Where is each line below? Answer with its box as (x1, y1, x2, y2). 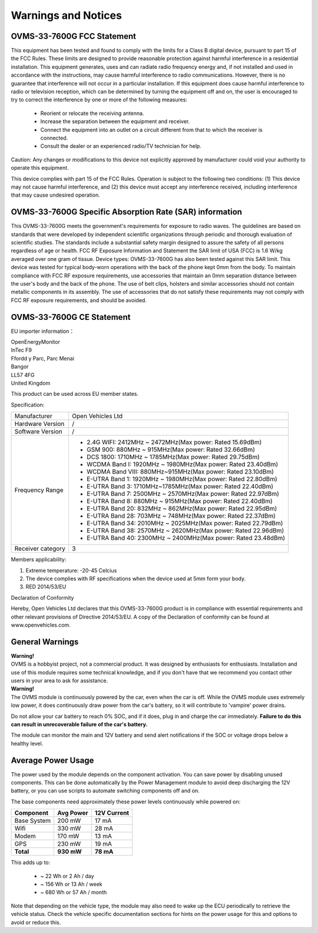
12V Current (94, 809, 130, 817)
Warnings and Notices (11, 9, 122, 22)
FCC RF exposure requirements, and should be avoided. (11, 296, 147, 303)
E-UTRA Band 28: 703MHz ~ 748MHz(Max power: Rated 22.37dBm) (86, 512, 276, 520)
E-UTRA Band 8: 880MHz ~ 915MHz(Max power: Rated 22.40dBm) (86, 497, 273, 505)
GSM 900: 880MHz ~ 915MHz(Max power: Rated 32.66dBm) (86, 445, 256, 454)
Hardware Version (14, 420, 65, 428)
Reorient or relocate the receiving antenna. (40, 110, 144, 117)
